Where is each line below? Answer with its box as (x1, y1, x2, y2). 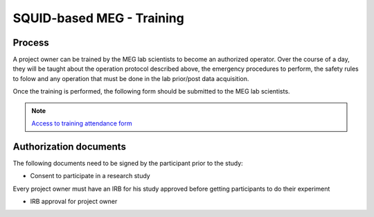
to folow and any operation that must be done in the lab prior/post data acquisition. (12, 74, 249, 83)
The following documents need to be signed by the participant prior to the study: (12, 159, 244, 167)
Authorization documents (12, 141, 126, 153)
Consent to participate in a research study (30, 172, 150, 180)
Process (12, 37, 49, 49)
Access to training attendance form (31, 119, 132, 128)
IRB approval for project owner (30, 198, 118, 206)
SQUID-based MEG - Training (12, 10, 185, 26)
